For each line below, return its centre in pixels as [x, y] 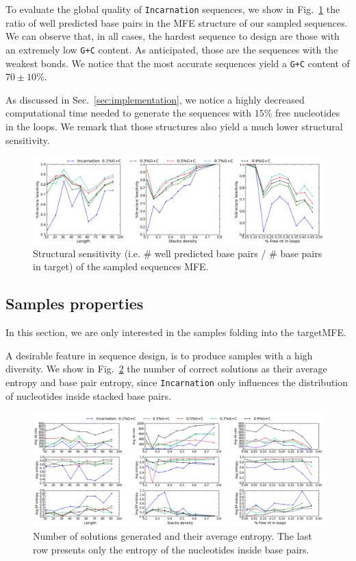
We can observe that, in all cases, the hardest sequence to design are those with [173, 36]
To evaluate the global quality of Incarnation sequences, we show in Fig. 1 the [173, 9]
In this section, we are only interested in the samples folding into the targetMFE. [176, 332]
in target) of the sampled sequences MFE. [121, 266]
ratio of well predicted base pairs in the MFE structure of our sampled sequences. [177, 22]
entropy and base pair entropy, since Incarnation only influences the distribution [177, 382]
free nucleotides [308, 113]
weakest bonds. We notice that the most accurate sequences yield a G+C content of [178, 63]
